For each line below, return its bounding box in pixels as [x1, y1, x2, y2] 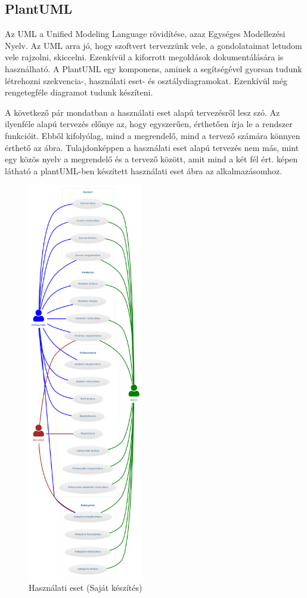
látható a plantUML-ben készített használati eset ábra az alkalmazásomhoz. [5, 164, 283, 177]
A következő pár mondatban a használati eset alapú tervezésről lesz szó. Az [5, 106, 280, 118]
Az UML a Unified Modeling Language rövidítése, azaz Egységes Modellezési [5, 27, 286, 40]
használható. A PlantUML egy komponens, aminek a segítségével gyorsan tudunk [5, 62, 302, 75]
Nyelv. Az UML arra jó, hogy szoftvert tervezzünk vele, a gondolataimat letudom [5, 39, 302, 51]
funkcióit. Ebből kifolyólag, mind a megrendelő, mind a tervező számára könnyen [5, 129, 300, 141]
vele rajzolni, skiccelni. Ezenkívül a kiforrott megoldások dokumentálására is [5, 51, 284, 63]
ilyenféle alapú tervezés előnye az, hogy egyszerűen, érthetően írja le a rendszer [5, 118, 293, 130]
